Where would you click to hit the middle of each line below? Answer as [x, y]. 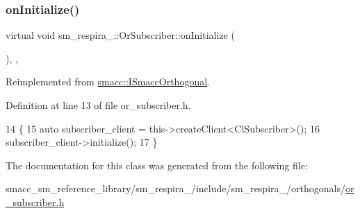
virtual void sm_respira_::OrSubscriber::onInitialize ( [120, 35]
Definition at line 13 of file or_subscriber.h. [98, 105]
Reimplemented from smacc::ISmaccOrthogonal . [108, 82]
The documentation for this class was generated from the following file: [157, 165]
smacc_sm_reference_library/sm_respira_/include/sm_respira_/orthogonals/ [175, 188]
